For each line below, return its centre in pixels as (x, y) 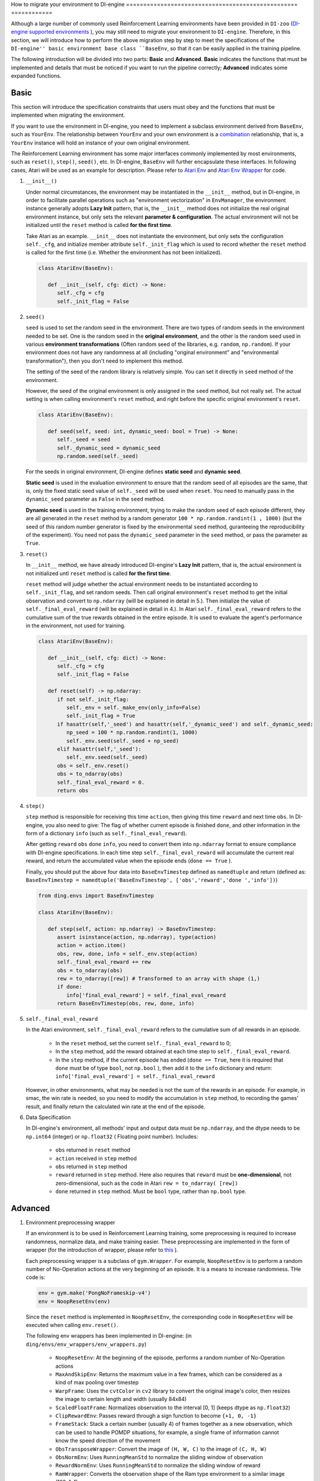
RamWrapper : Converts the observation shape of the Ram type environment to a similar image (170, 1474)
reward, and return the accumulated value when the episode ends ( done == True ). (129, 861)
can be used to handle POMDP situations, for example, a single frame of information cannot (167, 1432)
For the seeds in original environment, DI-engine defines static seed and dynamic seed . (134, 472)
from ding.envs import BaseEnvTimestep (96, 895)
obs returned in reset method (93, 1150)
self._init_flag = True (101, 716)
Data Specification (48, 1117)
